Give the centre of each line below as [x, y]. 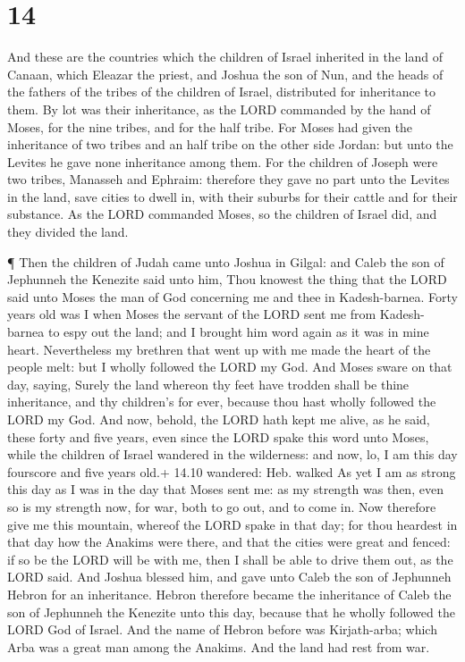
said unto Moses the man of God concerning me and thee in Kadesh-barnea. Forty [232, 296]
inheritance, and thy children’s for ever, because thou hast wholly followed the [222, 402]
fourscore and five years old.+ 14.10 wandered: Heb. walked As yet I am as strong [232, 471]
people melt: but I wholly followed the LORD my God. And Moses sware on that [230, 367]
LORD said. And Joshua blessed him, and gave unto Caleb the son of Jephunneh [229, 577]
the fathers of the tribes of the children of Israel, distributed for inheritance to [221, 92]
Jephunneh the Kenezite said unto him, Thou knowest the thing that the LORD [227, 279]
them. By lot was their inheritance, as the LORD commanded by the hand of [219, 109]
